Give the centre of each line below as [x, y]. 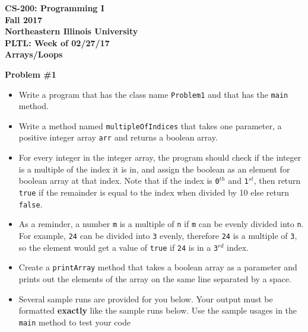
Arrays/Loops [34, 54]
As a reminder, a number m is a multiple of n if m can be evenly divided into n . [161, 224]
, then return [277, 181]
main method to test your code [74, 322]
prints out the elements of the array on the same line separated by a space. [155, 278]
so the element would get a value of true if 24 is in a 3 [118, 247]
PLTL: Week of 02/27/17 [57, 42]
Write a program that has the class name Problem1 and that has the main [153, 94]
